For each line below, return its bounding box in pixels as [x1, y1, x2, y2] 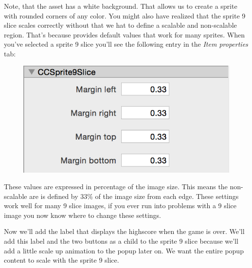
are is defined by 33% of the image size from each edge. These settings [29, 191, 239, 201]
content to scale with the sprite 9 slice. [4, 255, 119, 265]
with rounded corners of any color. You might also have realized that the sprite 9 [4, 10, 246, 20]
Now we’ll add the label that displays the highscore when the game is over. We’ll [4, 226, 245, 236]
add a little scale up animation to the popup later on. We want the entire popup [4, 245, 244, 255]
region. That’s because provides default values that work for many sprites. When [4, 29, 245, 39]
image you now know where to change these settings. [4, 210, 161, 220]
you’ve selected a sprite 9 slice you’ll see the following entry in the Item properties [4, 39, 248, 49]
